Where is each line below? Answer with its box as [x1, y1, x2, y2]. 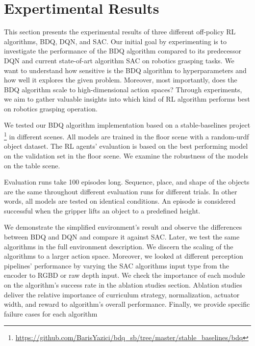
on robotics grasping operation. [4, 103, 98, 113]
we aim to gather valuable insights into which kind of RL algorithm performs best [4, 94, 250, 104]
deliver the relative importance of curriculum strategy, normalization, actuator [4, 289, 240, 299]
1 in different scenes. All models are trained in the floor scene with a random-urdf [4, 130, 249, 141]
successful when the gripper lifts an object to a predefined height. [4, 205, 201, 215]
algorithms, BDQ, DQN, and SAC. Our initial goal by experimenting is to [4, 36, 227, 46]
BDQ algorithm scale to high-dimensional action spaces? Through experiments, [4, 84, 242, 94]
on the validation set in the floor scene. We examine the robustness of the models [4, 150, 248, 160]
